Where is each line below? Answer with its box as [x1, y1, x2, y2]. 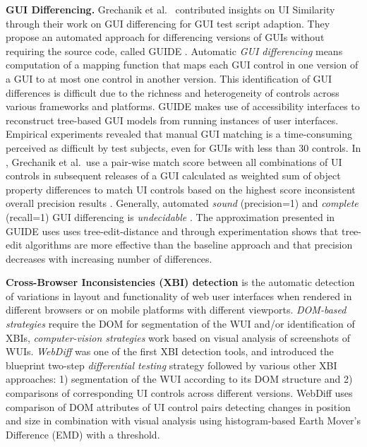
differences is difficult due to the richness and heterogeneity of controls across [6, 85, 339, 100]
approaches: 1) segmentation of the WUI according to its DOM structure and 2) [6, 371, 353, 386]
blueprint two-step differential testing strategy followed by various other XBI [6, 357, 337, 372]
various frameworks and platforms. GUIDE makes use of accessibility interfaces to [6, 99, 360, 114]
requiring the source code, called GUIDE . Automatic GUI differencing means [6, 43, 343, 58]
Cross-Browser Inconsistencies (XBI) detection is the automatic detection [6, 275, 355, 290]
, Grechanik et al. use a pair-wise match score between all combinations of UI [6, 154, 342, 169]
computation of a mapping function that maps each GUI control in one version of [6, 57, 359, 72]
